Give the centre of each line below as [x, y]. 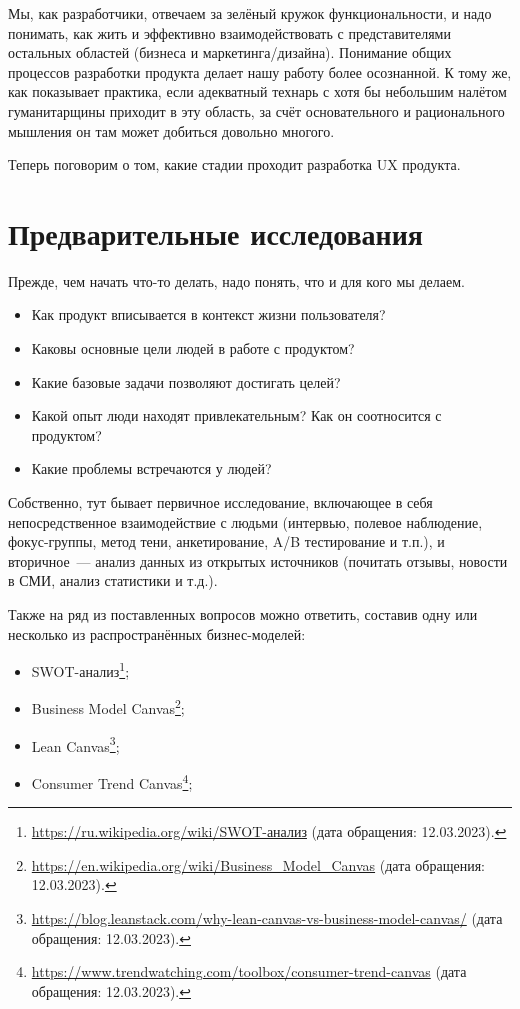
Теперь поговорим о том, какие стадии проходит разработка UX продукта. [234, 164]
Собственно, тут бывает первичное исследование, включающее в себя [220, 502]
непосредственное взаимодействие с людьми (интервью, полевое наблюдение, [245, 521]
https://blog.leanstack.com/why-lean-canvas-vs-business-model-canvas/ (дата [267, 917]
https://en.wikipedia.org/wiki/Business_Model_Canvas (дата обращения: [258, 864]
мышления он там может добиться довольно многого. [171, 130]
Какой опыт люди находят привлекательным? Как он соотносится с [236, 415]
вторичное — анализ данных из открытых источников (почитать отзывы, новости [258, 560]
